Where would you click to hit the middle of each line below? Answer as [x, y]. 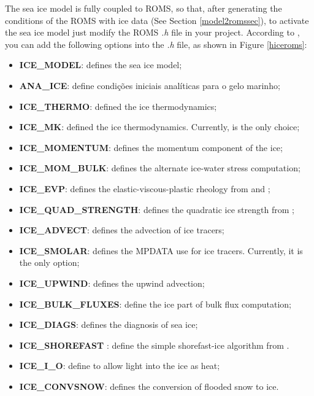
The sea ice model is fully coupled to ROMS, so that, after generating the [144, 8]
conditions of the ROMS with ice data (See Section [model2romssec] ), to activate [157, 20]
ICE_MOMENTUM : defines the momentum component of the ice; [151, 147]
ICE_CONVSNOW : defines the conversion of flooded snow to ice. [149, 386]
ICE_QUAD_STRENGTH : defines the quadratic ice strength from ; [157, 209]
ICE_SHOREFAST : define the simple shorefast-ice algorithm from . [154, 345]
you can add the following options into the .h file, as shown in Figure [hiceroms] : [156, 44]
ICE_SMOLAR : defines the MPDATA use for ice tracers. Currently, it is [161, 250]
